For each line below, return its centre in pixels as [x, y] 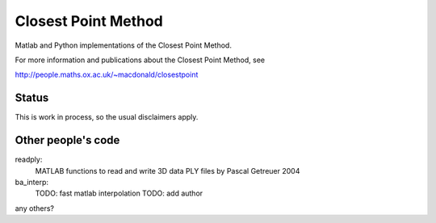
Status [32, 98]
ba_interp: [31, 182]
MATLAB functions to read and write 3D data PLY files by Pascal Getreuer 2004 [168, 170]
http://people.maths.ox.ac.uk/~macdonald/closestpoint [107, 75]
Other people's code [67, 140]
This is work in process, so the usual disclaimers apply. [107, 117]
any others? [34, 208]
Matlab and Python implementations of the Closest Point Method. [123, 45]
